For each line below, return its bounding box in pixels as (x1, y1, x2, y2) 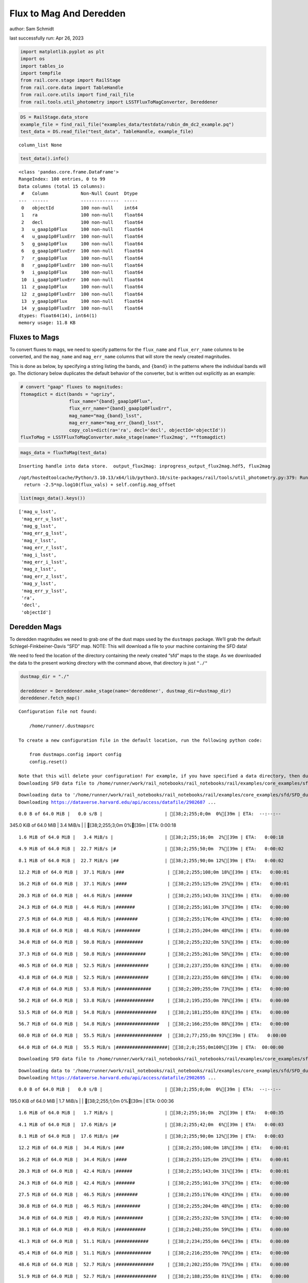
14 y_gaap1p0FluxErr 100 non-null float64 (21, 305, 143, 312)
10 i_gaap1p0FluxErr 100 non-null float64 (21, 277, 143, 282)
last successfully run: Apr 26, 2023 (9, 35, 84, 41)
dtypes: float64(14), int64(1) (18, 313, 98, 318)
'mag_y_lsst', (21, 580, 57, 587)
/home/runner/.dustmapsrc (29, 723, 95, 729)
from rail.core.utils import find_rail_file (20, 92, 134, 98)
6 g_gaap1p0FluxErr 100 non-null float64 (21, 248, 143, 254)
